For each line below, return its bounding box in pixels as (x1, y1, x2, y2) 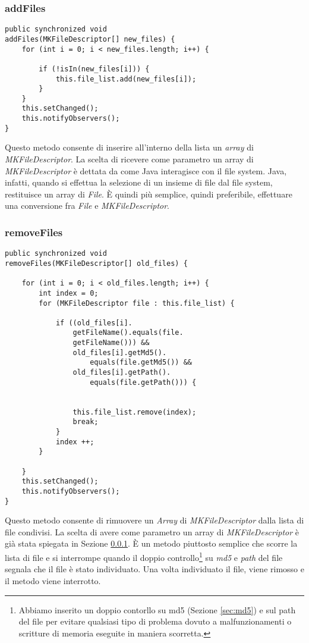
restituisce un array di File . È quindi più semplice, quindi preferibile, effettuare (5, 187, 292, 200)
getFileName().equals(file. (72, 328, 184, 337)
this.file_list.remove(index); (72, 407, 197, 416)
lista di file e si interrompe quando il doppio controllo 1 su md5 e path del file (5, 550, 283, 563)
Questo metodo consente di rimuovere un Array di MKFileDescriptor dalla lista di (5, 514, 304, 526)
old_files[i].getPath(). (72, 368, 171, 377)
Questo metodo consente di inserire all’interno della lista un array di (5, 141, 254, 153)
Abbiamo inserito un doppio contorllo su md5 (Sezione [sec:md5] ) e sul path (18, 603, 296, 616)
